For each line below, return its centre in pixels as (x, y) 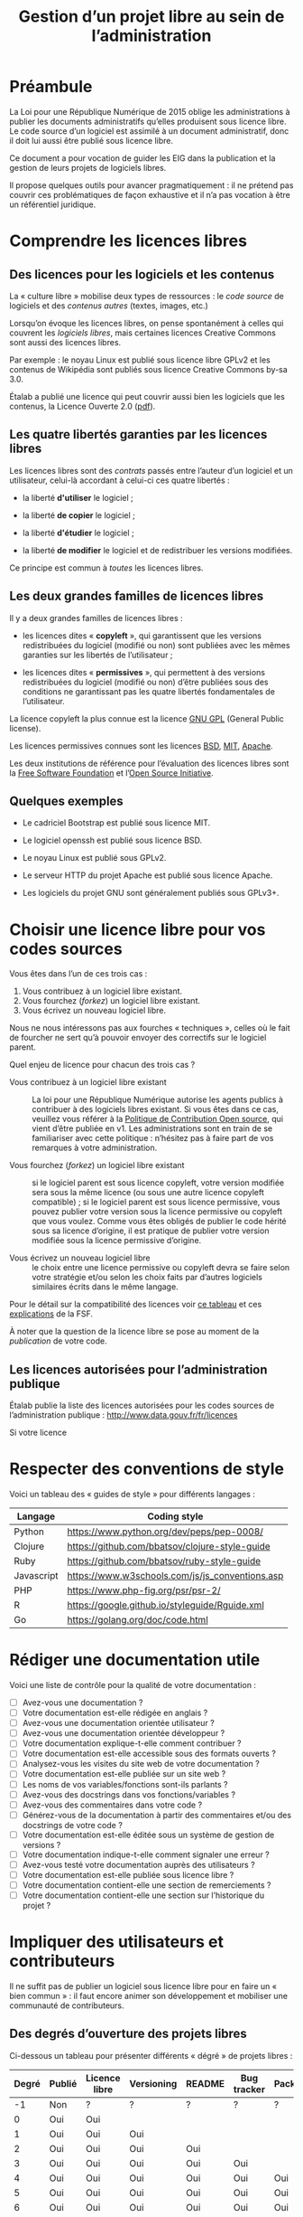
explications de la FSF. (51, 1314)
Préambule (51, 87)
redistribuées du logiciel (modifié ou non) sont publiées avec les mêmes (156, 645)
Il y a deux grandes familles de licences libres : (96, 618)
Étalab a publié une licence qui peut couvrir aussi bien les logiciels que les (147, 396)
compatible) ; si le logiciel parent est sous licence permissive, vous (156, 1202)
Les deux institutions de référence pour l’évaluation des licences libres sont (149, 763)
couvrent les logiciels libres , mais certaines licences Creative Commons (143, 333)
